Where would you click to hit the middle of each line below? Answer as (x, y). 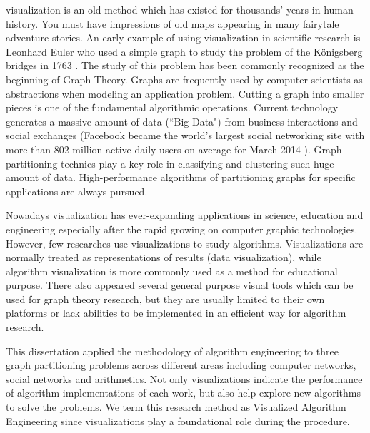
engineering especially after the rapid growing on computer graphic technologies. (182, 229)
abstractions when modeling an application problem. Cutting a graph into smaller (185, 93)
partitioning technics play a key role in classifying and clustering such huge (170, 163)
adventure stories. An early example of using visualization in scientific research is (183, 37)
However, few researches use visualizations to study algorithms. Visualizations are (185, 243)
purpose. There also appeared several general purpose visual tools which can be (180, 285)
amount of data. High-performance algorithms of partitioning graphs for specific (181, 177)
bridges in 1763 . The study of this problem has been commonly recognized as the (185, 65)
